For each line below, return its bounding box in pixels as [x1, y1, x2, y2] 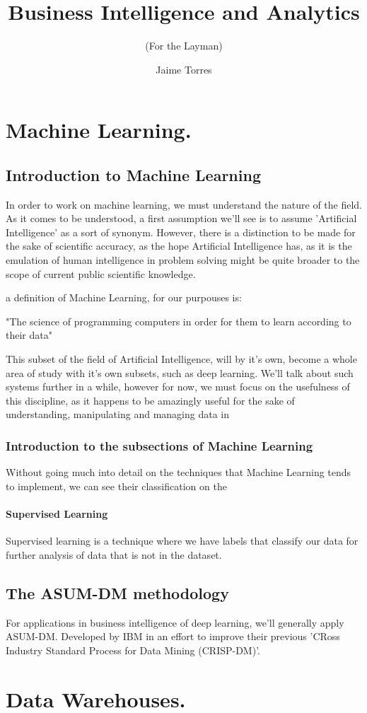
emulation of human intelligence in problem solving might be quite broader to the [6, 253, 360, 267]
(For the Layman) [145, 38, 223, 53]
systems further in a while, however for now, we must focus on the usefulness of [6, 379, 350, 394]
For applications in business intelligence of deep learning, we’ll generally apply [6, 615, 344, 630]
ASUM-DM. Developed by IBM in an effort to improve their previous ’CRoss [6, 629, 340, 644]
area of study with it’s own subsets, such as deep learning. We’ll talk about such [6, 365, 354, 380]
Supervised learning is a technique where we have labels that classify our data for [6, 533, 359, 548]
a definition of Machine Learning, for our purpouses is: [6, 290, 242, 305]
